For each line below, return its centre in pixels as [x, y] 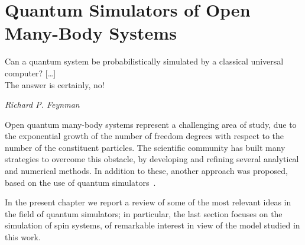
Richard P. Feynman [42, 104]
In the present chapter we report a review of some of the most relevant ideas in [148, 202]
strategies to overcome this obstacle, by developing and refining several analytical [152, 159]
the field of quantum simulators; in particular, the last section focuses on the [144, 213]
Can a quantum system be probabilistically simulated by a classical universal [144, 61]
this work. [23, 237]
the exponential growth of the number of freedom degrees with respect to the [145, 136]
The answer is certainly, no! [55, 84]
